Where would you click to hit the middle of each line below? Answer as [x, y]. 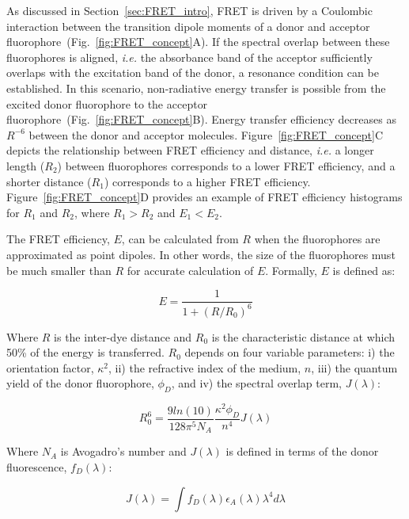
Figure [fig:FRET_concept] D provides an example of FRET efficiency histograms [204, 197]
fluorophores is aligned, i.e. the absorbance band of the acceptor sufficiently [189, 57]
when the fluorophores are [317, 239]
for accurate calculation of [190, 270]
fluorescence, [37, 466]
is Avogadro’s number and [123, 451]
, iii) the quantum [354, 367]
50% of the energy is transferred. [85, 352]
